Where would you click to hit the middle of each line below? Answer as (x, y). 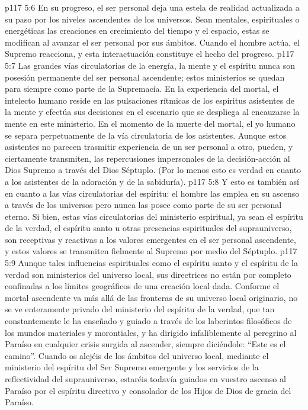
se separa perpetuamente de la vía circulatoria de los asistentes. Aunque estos (146, 135)
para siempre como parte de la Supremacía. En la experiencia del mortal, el (142, 89)
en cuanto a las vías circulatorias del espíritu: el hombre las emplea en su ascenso (152, 193)
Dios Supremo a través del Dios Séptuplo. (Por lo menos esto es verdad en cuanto (153, 170)
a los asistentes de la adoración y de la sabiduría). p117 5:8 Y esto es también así (152, 181)
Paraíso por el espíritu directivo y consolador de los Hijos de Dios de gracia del (148, 390)
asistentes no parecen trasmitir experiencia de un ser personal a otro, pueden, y (149, 147)
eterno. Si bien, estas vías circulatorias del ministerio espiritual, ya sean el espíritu (154, 216)
